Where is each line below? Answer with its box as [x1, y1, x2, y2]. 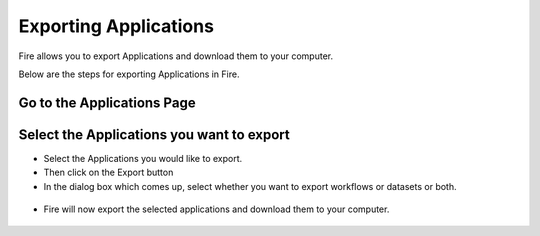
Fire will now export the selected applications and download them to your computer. [43, 203, 390, 215]
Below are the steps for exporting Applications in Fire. [18, 68, 240, 80]
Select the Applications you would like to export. [43, 152, 243, 164]
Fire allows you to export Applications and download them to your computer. [18, 50, 334, 62]
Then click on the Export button [43, 166, 174, 179]
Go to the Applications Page [18, 94, 196, 111]
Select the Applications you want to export [18, 126, 290, 143]
